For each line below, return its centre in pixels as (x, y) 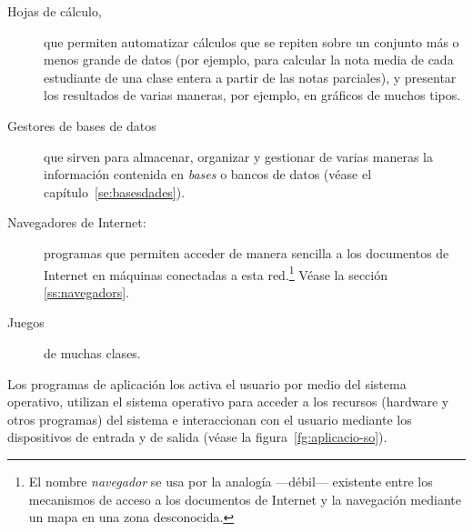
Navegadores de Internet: (77, 222)
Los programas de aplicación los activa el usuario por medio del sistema (207, 383)
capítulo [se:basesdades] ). (115, 191)
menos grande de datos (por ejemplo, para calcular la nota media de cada (249, 60)
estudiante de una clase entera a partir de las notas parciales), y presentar (250, 77)
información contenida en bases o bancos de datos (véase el (208, 174)
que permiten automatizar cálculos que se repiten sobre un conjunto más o (252, 41)
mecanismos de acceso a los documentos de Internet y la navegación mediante (245, 499)
